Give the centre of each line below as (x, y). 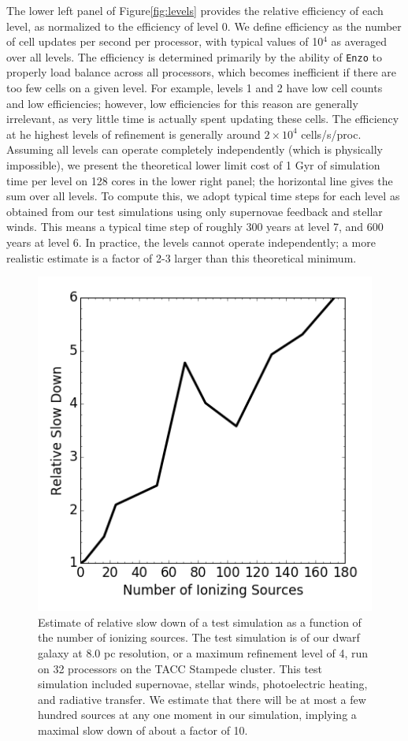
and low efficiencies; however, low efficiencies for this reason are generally (182, 103)
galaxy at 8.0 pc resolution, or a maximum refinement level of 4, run (203, 652)
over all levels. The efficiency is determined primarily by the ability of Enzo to (194, 56)
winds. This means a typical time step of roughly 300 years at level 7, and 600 (195, 227)
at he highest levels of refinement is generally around (134, 134)
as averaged (359, 41)
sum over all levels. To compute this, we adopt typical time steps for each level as (203, 196)
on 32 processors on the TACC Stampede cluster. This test (180, 668)
